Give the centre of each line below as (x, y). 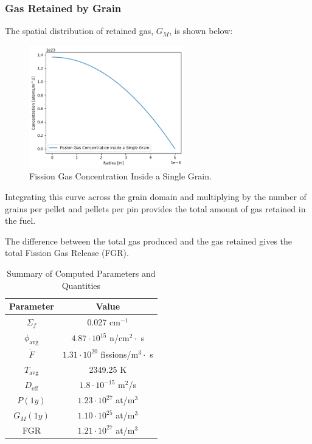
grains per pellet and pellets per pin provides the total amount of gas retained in (155, 208)
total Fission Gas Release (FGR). (67, 253)
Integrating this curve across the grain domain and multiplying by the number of (156, 196)
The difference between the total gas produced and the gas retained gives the (149, 241)
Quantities (81, 285)
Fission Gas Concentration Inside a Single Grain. (120, 176)
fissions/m (120, 354)
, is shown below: (201, 31)
